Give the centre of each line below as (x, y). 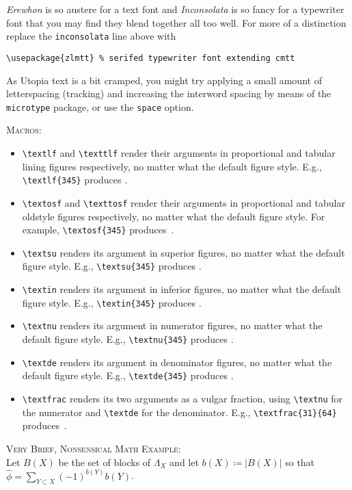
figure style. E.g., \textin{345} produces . (112, 302)
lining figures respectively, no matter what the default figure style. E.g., (172, 166)
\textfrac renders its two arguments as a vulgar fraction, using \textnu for (182, 398)
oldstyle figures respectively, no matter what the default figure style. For (174, 216)
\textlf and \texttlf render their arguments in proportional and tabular (179, 152)
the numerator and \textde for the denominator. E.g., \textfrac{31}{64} (179, 412)
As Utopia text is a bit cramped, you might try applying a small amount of (164, 80)
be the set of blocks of (105, 462)
